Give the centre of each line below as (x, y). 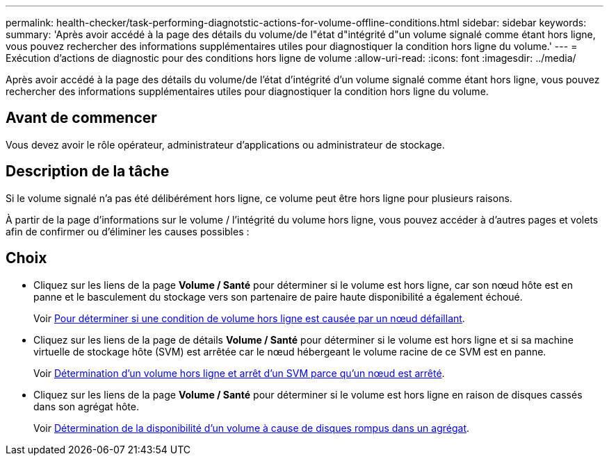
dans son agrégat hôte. (86, 406)
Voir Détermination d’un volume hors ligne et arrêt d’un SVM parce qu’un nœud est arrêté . (239, 373)
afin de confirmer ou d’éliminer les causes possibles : (128, 231)
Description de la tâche (88, 171)
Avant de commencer (81, 118)
